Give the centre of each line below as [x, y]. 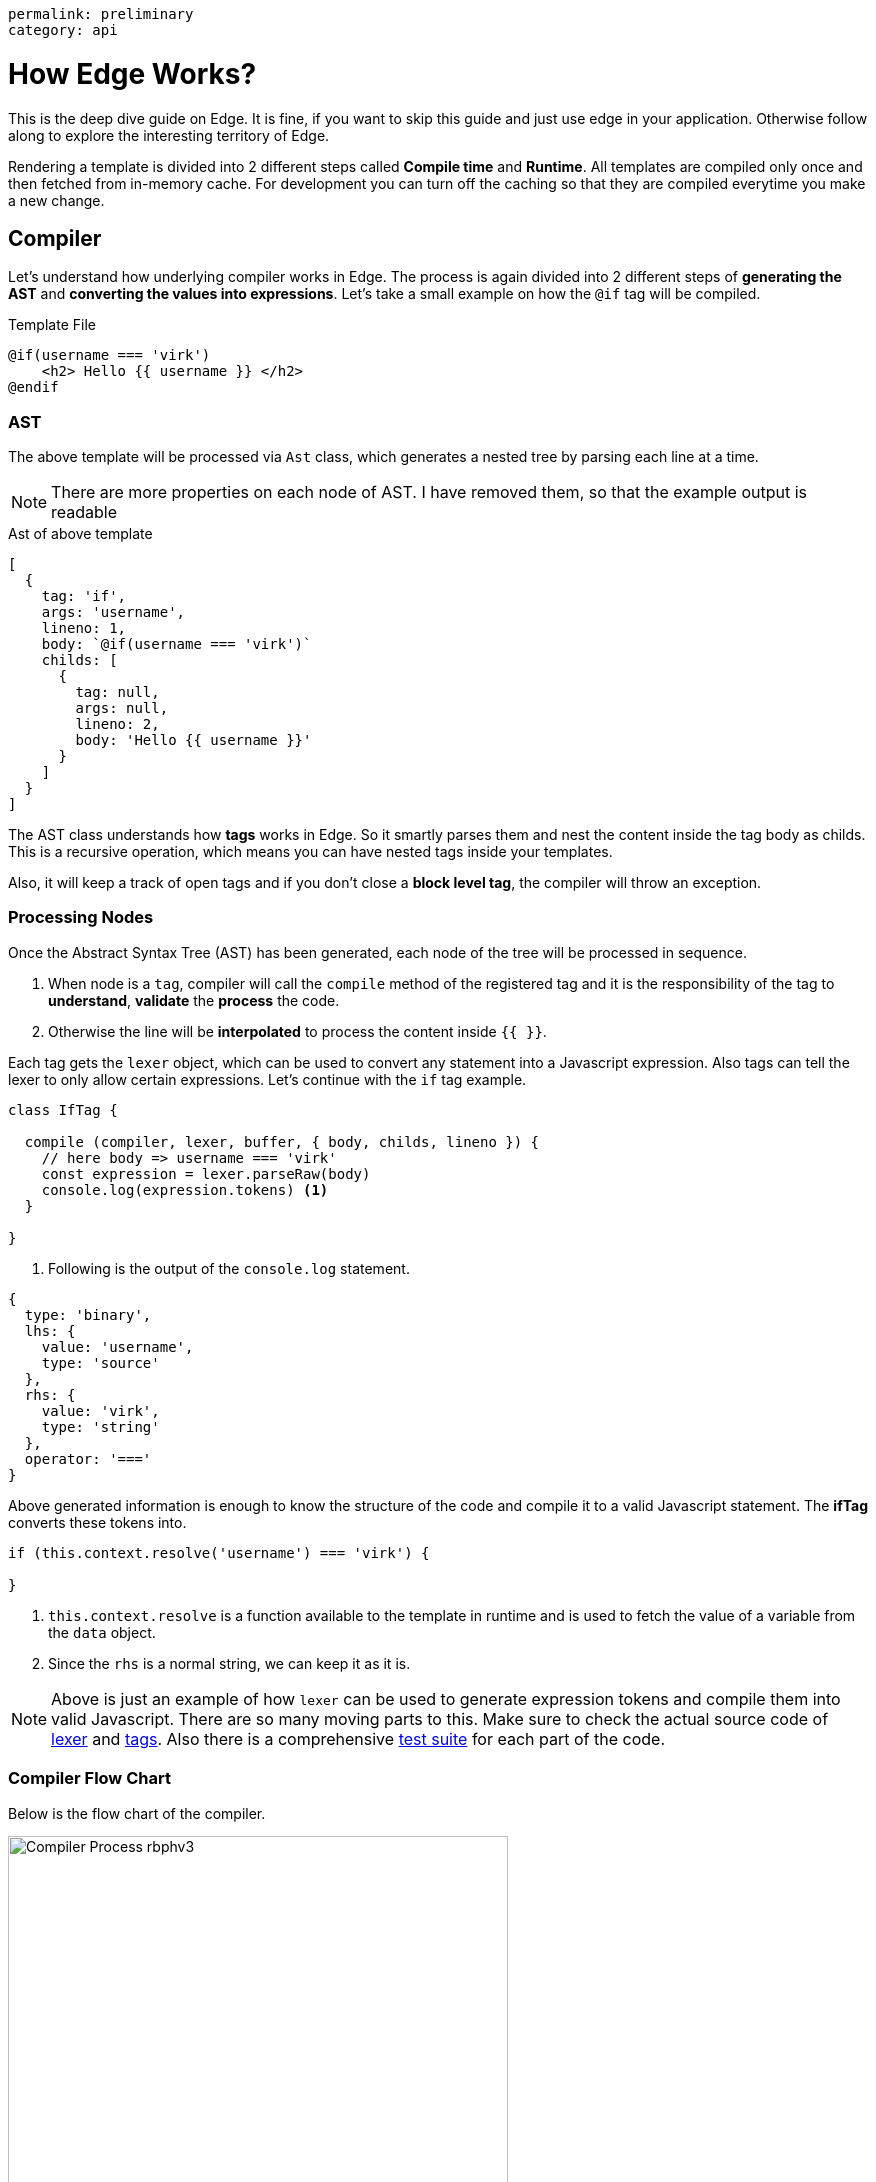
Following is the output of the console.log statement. [229, 1268]
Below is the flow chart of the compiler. [137, 1813]
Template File [52, 325]
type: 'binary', [88, 1314]
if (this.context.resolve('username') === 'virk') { [219, 1552]
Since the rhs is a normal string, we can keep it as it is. [229, 1663]
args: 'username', [113, 612]
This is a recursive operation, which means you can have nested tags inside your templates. [310, 852]
